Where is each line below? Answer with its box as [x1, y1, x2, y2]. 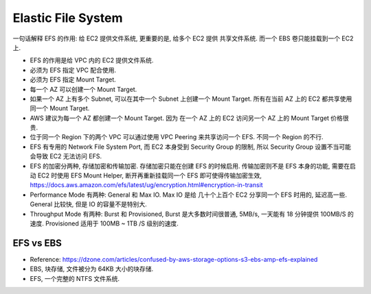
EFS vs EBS [12, 237, 62, 249]
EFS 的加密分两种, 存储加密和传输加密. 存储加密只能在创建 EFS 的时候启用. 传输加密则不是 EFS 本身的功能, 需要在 [30, 162, 350, 170]
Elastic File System [12, 10, 123, 25]
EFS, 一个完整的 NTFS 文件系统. [30, 274, 120, 282]
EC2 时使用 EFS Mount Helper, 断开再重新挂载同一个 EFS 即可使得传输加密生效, [37, 171, 262, 180]
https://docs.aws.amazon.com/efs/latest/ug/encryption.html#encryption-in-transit [30, 181, 264, 189]
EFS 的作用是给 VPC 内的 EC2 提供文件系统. [30, 56, 154, 64]
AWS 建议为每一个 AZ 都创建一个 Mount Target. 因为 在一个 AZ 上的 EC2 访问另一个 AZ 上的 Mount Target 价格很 [30, 114, 350, 122]
